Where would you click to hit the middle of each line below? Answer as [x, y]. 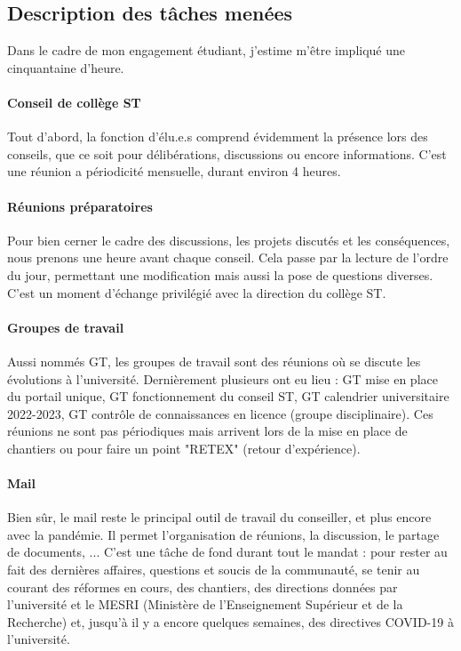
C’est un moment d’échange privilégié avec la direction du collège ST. [197, 292]
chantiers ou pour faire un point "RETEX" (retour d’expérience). [184, 448]
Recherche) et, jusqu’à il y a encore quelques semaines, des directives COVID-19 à [230, 621]
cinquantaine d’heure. [66, 67]
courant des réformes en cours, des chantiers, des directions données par [203, 587]
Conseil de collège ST [74, 102]
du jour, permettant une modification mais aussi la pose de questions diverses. [220, 274]
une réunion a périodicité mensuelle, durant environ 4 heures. [174, 171]
